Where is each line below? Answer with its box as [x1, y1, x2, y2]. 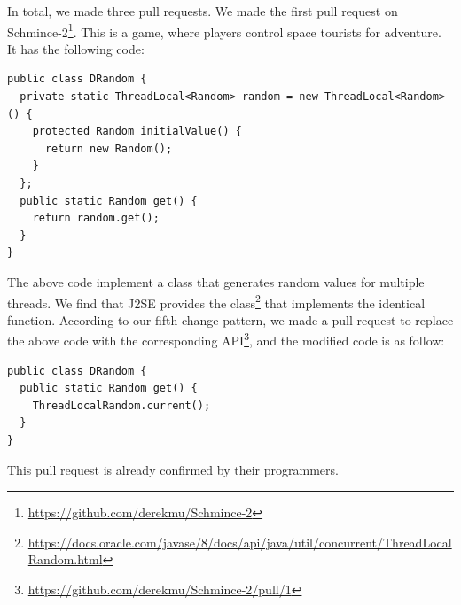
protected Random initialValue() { [32, 125, 242, 138]
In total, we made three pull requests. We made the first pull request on [7, 2, 398, 19]
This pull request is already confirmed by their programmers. [7, 460, 339, 478]
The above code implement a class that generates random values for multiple [7, 272, 425, 291]
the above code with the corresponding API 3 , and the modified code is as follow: [7, 329, 445, 350]
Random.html [27, 550, 103, 569]
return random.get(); [32, 212, 160, 225]
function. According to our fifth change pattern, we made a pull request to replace [7, 310, 454, 329]
